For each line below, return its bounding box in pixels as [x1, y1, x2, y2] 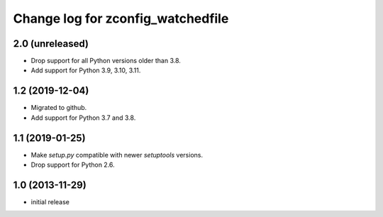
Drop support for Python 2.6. [30, 160, 115, 169]
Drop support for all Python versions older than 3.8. [30, 57, 181, 65]
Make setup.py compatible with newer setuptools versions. [30, 150, 204, 159]
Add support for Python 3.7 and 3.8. [30, 113, 136, 122]
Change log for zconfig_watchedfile [13, 11, 229, 26]
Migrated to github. [30, 104, 87, 112]
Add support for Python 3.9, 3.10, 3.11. [30, 66, 141, 74]
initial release [30, 197, 70, 206]
